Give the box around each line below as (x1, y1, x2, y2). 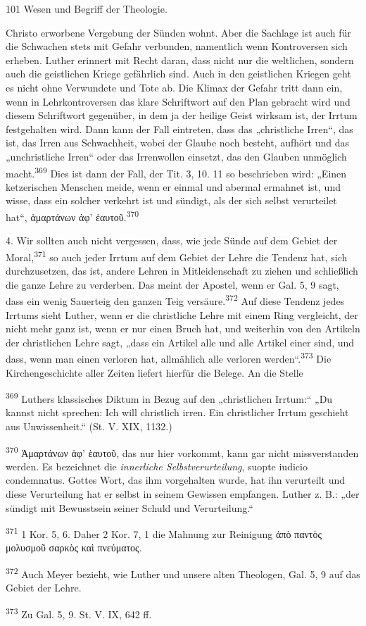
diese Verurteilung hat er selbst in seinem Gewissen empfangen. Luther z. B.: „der (6, 487, 360, 501)
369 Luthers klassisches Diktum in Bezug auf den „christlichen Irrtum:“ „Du (6, 389, 333, 406)
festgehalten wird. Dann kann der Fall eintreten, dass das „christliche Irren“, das (6, 121, 353, 136)
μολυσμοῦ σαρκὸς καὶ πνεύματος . (6, 540, 142, 555)
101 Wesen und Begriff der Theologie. (6, 1, 168, 15)
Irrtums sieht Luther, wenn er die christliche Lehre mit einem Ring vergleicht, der (6, 307, 358, 322)
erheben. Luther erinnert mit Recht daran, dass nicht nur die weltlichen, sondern (6, 52, 354, 67)
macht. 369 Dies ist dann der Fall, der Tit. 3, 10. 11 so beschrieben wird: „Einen (6, 163, 347, 180)
